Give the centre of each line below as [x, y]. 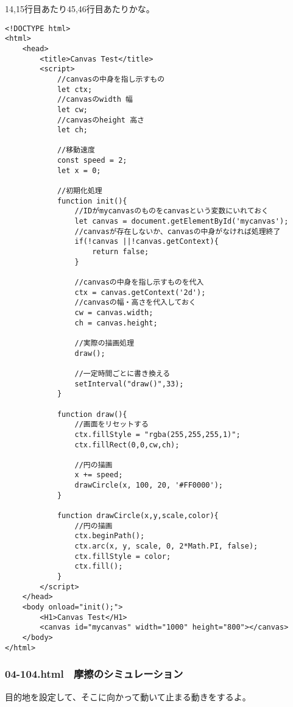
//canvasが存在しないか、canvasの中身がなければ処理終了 [178, 231]
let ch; [72, 130]
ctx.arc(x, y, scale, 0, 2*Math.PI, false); [166, 546]
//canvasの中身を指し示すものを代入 [139, 282]
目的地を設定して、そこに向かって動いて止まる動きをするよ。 [128, 696]
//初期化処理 [79, 191]
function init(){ [92, 201]
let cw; [72, 109]
